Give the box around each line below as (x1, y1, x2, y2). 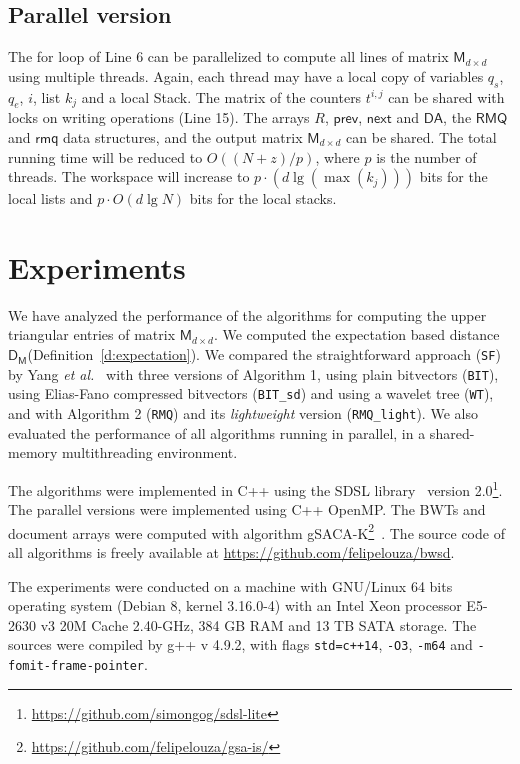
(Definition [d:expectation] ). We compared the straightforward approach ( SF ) (27, 344, 501, 365)
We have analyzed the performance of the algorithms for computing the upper (8, 304, 487, 325)
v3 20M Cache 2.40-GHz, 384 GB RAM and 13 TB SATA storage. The (40, 614, 477, 635)
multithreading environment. (62, 442, 238, 463)
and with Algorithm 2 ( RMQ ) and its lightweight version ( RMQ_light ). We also (8, 403, 478, 424)
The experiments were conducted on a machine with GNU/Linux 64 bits (8, 575, 453, 596)
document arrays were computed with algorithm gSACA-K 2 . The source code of (8, 519, 505, 543)
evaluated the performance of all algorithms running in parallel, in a (8, 422, 426, 443)
